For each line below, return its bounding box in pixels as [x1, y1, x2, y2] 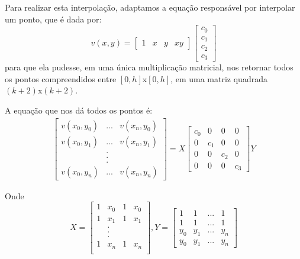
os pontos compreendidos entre [5, 72, 117, 85]
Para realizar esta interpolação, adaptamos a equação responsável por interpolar [5, 1, 295, 13]
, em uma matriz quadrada [170, 72, 267, 85]
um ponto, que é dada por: [5, 12, 102, 25]
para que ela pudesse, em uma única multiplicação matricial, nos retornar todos [5, 61, 293, 73]
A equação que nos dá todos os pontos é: [5, 103, 153, 116]
